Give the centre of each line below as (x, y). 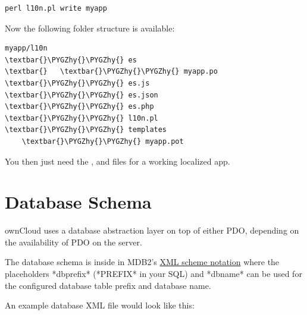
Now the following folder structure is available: (90, 28)
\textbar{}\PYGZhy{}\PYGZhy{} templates (86, 130)
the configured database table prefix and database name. (108, 285)
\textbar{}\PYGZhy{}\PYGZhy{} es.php (79, 107)
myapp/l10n (26, 48)
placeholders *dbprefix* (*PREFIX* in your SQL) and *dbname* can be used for (153, 274)
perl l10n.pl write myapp (56, 8)
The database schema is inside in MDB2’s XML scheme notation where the (142, 262)
